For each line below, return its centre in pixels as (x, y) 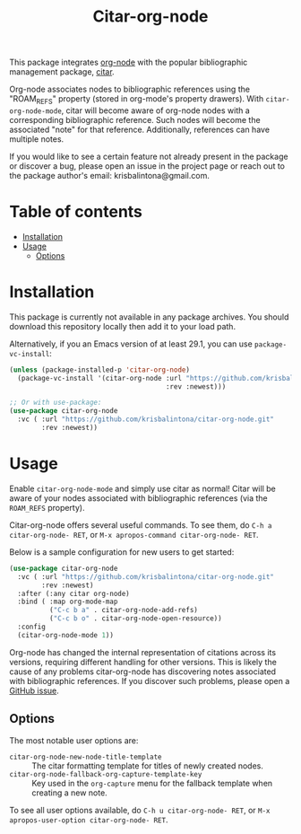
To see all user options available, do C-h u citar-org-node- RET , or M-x (140, 810)
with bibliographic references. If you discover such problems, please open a (150, 680)
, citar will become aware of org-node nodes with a (156, 110)
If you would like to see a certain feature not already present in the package (149, 156)
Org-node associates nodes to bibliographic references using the (130, 89)
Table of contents (76, 212)
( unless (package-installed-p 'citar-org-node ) (100, 370)
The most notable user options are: (74, 740)
